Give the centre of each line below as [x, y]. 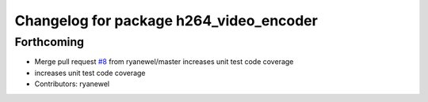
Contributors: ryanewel [72, 84]
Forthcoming [50, 42]
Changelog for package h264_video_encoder [166, 21]
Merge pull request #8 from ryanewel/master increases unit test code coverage [164, 62]
